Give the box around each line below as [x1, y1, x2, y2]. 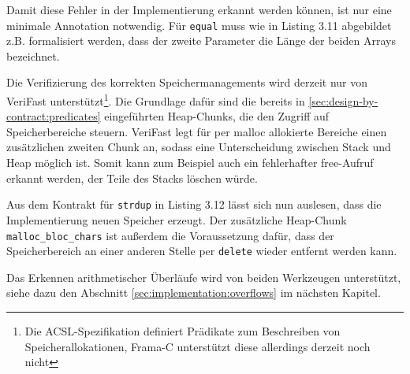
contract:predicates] [6, 108, 101, 124]
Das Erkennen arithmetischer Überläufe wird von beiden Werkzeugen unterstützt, [6, 268, 401, 285]
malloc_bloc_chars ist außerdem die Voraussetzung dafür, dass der [6, 227, 334, 243]
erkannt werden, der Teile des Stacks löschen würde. [6, 169, 258, 186]
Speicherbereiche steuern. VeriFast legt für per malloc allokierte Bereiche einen [6, 123, 387, 139]
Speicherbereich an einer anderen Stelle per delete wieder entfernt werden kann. [6, 243, 397, 259]
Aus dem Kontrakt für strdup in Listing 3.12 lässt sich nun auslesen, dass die [6, 196, 382, 213]
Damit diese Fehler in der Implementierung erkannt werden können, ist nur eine [6, 2, 392, 17]
